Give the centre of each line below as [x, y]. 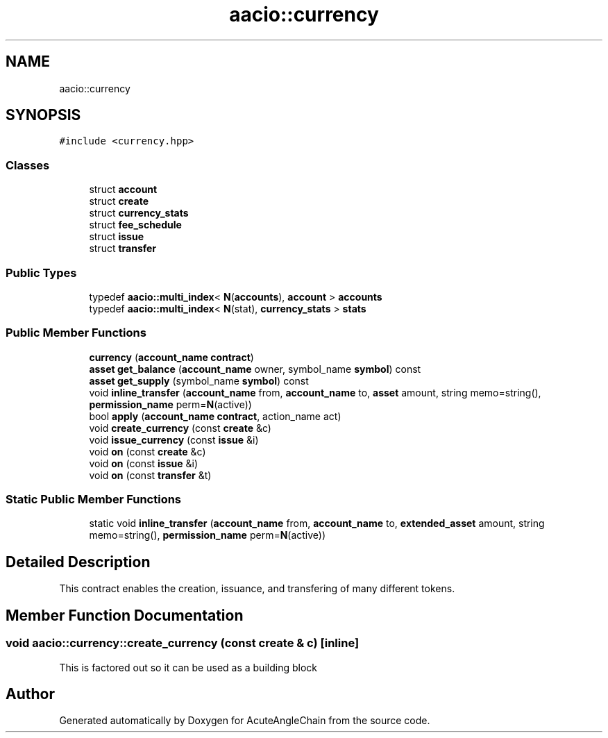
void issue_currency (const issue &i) [174, 439]
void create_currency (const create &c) [180, 428]
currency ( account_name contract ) [171, 357]
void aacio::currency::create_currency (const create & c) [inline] [183, 643]
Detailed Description [78, 562]
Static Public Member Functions [94, 500]
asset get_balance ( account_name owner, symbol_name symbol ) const [255, 369]
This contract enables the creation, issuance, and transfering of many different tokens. [257, 589]
